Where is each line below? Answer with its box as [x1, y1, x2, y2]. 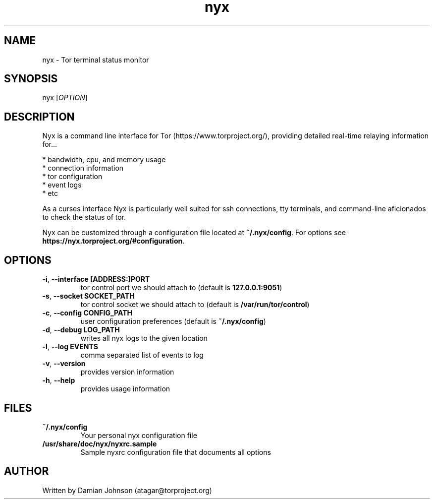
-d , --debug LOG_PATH [42, 325, 120, 334]
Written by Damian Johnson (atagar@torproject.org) [42, 486, 212, 495]
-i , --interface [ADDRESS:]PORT [42, 275, 150, 284]
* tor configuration [42, 172, 103, 181]
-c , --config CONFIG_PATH [42, 309, 132, 317]
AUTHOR [4, 465, 49, 478]
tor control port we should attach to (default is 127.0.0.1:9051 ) [80, 283, 282, 292]
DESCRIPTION [4, 110, 75, 123]
